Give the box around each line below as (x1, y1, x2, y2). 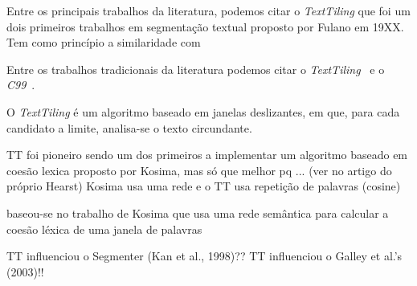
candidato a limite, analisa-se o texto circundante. (6, 119, 252, 136)
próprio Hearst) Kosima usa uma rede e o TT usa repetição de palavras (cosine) (6, 178, 401, 194)
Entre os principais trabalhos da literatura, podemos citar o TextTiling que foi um (6, 2, 411, 18)
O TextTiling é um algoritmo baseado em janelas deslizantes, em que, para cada (6, 103, 400, 120)
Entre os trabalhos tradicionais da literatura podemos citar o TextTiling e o (6, 60, 385, 77)
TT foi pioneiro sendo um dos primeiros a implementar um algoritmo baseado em (6, 146, 408, 163)
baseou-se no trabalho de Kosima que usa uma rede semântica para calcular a (6, 204, 389, 221)
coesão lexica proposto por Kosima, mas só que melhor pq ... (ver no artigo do (6, 161, 392, 178)
